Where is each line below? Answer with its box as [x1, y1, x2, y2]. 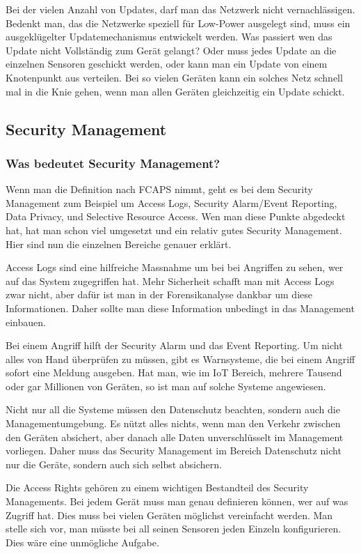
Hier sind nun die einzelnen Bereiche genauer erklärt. [6, 236, 232, 251]
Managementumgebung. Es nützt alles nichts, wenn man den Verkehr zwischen [6, 416, 341, 431]
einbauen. [6, 314, 46, 329]
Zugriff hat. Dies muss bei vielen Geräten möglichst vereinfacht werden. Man [6, 507, 333, 522]
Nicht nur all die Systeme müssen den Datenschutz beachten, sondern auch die [6, 402, 340, 417]
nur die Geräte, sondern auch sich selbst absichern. [6, 456, 222, 471]
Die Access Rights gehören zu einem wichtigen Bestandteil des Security [6, 480, 309, 495]
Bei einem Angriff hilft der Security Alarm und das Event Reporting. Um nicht [6, 338, 343, 353]
